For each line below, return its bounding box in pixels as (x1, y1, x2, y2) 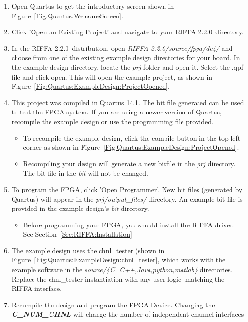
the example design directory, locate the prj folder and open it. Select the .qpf (11, 62, 244, 72)
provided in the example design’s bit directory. (11, 203, 149, 213)
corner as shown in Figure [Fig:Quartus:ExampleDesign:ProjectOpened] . (23, 142, 239, 152)
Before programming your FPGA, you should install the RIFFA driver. (23, 219, 234, 229)
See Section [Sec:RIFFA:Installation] (23, 229, 132, 239)
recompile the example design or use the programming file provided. (11, 116, 214, 126)
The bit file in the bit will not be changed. (23, 168, 148, 178)
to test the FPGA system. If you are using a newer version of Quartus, (11, 107, 222, 117)
